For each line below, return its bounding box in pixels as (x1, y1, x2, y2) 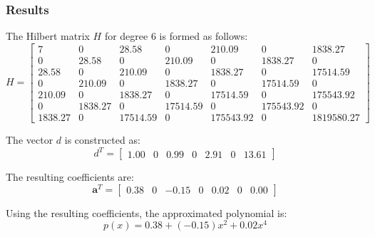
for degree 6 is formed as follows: (104, 28, 248, 43)
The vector (6, 132, 53, 147)
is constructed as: (64, 132, 140, 147)
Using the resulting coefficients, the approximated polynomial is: (6, 205, 287, 220)
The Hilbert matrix (6, 28, 90, 43)
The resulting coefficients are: (6, 169, 134, 184)
